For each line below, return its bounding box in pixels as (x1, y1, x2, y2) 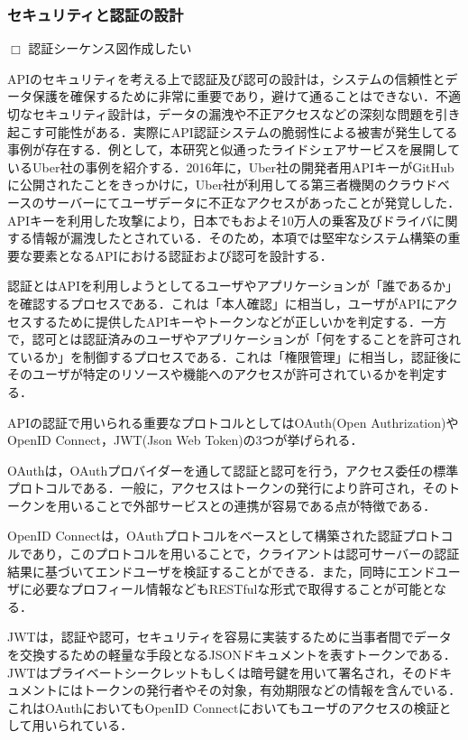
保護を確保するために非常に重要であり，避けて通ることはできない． (32, 87, 436, 106)
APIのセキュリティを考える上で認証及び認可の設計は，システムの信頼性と (7, 69, 445, 88)
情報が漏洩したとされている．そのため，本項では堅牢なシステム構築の (32, 228, 448, 247)
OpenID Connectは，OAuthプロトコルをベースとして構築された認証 (7, 526, 403, 545)
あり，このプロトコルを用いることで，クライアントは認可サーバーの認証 (32, 544, 460, 563)
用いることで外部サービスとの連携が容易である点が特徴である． (57, 495, 436, 514)
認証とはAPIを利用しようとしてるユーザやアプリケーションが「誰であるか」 (7, 276, 458, 295)
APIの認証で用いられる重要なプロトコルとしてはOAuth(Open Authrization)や (7, 412, 459, 431)
